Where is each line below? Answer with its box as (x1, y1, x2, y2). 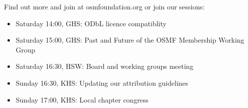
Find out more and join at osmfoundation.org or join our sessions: (4, 1, 205, 11)
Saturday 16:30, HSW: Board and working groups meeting (15, 61, 193, 71)
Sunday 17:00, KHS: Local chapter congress (15, 94, 149, 105)
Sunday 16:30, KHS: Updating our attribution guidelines (15, 77, 188, 88)
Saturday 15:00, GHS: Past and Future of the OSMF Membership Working (15, 35, 245, 45)
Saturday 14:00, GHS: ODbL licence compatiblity (15, 18, 166, 28)
